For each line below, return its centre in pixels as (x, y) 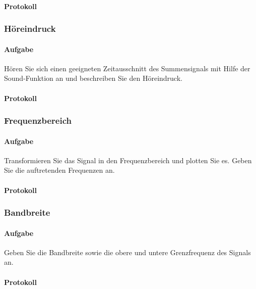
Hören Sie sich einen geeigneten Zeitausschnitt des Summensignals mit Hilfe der (127, 68)
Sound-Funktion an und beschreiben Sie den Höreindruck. (93, 78)
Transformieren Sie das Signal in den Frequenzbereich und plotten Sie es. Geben (128, 160)
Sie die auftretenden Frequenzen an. (59, 170)
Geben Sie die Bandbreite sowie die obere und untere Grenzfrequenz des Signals (127, 252)
